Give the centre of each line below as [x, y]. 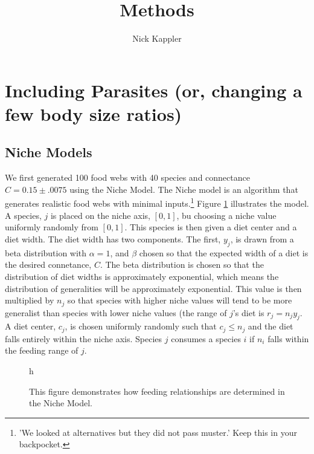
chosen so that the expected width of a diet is [224, 252]
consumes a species [206, 338]
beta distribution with [46, 252]
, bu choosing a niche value [226, 215]
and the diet [271, 326]
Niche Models [49, 152]
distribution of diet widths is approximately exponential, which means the [142, 276]
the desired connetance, [48, 264]
